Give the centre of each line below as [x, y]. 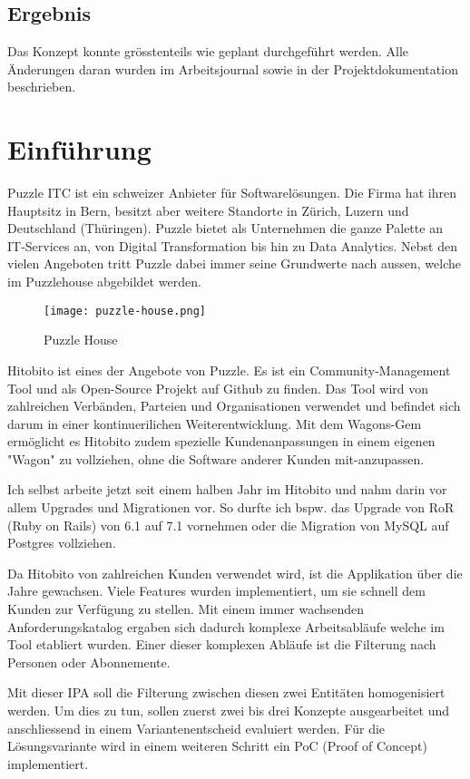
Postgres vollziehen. [62, 543]
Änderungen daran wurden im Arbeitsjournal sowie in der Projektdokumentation [233, 68]
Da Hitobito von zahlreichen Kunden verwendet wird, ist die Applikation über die [235, 573]
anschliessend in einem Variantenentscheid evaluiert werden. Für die [196, 728]
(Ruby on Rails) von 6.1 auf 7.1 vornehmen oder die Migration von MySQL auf [228, 525]
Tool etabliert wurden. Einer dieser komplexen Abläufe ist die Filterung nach [222, 644]
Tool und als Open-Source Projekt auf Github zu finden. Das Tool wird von [218, 388]
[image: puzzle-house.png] [125, 311]
